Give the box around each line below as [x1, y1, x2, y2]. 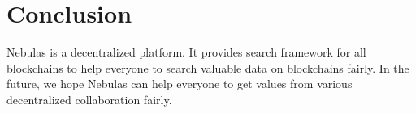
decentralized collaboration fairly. [6, 90, 172, 107]
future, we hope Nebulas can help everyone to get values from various [6, 75, 353, 92]
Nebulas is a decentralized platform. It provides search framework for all [6, 44, 366, 61]
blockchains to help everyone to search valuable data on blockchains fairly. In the [6, 59, 409, 76]
